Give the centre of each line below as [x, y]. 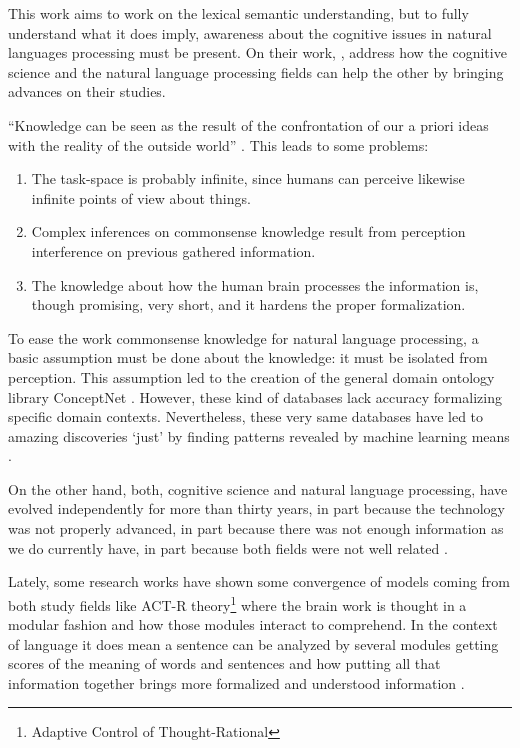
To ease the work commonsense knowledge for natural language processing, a [243, 337]
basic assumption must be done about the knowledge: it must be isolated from [248, 357]
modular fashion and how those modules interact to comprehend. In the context [253, 624]
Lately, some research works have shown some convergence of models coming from [259, 581]
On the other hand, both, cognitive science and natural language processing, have [258, 488]
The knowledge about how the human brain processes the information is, [255, 284]
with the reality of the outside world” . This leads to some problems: [218, 144]
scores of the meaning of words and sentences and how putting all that [224, 663]
